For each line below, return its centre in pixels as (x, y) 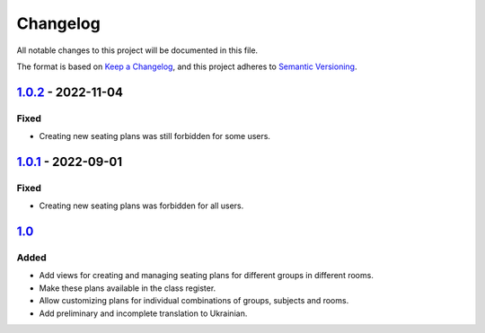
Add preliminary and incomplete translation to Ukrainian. (143, 313)
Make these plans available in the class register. (128, 288)
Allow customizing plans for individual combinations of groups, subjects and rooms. (194, 301)
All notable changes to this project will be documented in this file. (137, 50)
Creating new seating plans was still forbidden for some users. (155, 136)
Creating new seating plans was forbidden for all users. (141, 206)
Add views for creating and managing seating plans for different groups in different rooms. (207, 276)
